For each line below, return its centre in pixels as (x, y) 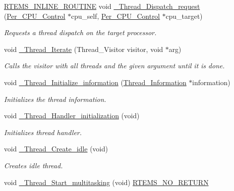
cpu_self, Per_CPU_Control (116, 16)
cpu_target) (184, 16)
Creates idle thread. (33, 165)
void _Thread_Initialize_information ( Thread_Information (95, 82)
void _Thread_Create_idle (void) (56, 149)
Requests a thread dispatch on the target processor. (80, 32)
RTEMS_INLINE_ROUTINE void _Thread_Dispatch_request (102, 6)
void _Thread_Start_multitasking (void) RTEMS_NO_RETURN (106, 182)
